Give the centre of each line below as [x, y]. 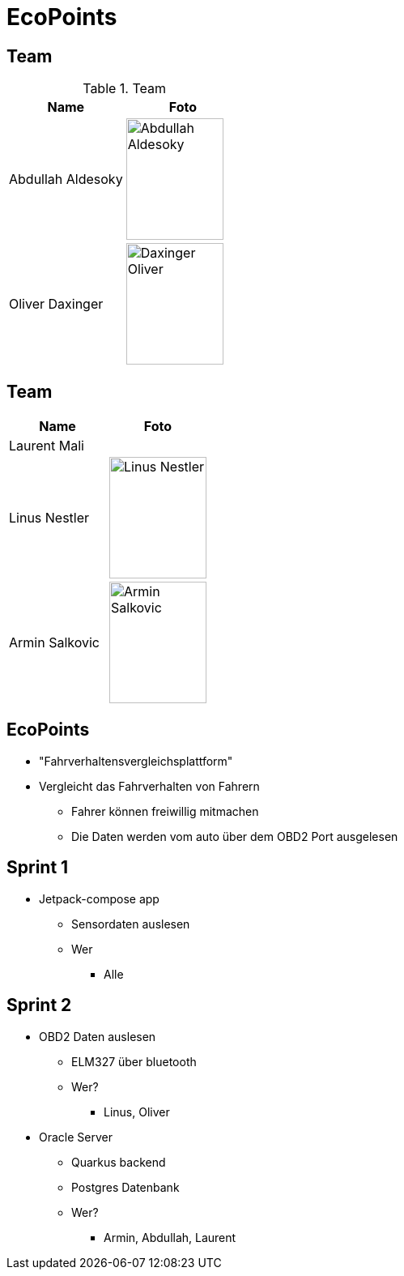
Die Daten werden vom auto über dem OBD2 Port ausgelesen [235, 836]
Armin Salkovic [54, 643]
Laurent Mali [47, 446]
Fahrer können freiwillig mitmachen [165, 811]
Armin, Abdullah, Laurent [170, 1237]
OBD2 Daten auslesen [98, 1036]
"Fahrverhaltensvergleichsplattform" [136, 761]
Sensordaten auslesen [131, 924]
